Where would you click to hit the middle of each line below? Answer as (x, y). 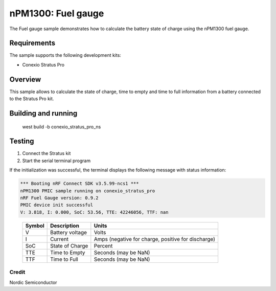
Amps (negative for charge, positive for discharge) (155, 239)
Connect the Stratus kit (47, 153)
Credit (17, 272)
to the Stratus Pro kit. (32, 99)
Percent (103, 245)
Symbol (35, 226)
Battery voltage (68, 232)
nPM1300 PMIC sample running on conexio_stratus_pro (88, 191)
